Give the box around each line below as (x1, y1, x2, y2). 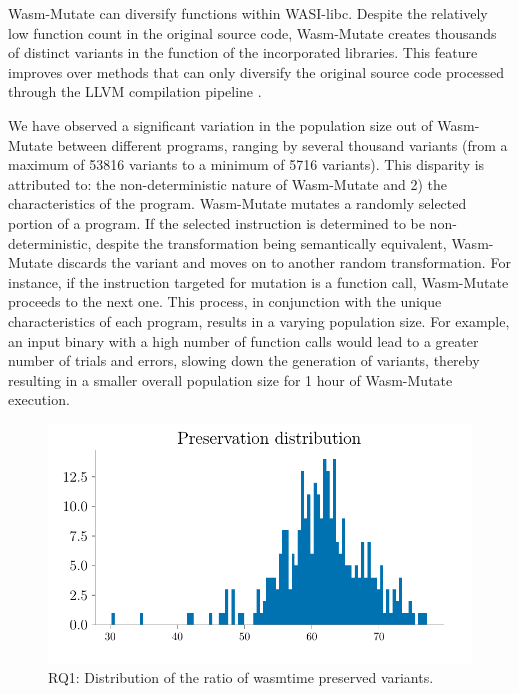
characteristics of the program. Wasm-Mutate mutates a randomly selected (8, 193, 467, 214)
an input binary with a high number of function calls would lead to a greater (8, 330, 479, 351)
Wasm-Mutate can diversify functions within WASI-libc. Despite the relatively (8, 3, 488, 23)
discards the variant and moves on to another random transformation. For (57, 252, 511, 273)
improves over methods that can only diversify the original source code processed (8, 61, 505, 82)
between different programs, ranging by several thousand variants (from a (57, 134, 508, 155)
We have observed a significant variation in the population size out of (8, 114, 433, 135)
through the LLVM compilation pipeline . (8, 81, 262, 102)
